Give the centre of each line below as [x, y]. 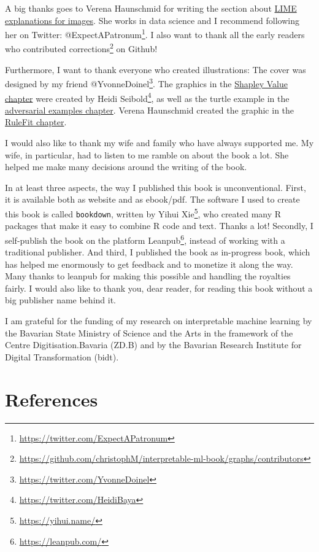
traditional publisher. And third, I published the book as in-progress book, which [158, 252]
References [52, 399]
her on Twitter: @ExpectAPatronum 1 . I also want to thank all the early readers [155, 33]
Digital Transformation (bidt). [62, 356]
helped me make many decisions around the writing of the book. [126, 167]
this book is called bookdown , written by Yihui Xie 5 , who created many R [143, 212]
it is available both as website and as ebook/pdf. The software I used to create [152, 199]
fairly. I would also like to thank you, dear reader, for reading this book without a [159, 288]
